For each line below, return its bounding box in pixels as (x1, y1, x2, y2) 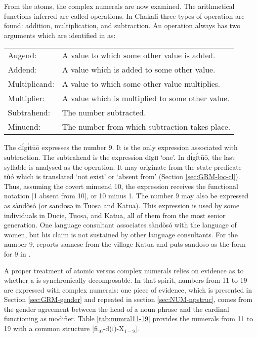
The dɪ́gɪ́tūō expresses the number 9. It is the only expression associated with (4, 142, 238, 152)
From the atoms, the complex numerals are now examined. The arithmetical (4, 1, 235, 11)
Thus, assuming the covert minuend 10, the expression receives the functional (4, 181, 238, 191)
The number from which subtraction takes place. (62, 121, 231, 133)
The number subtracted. (62, 107, 146, 118)
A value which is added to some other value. (62, 64, 215, 75)
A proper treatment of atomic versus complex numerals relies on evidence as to (4, 265, 244, 275)
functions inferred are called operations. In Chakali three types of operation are (4, 10, 245, 21)
